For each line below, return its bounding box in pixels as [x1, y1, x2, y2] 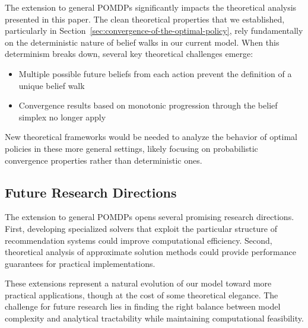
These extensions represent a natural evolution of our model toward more [5, 277, 272, 289]
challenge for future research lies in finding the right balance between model [5, 300, 281, 313]
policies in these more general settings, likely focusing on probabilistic [5, 142, 258, 154]
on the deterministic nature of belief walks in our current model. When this [5, 36, 280, 48]
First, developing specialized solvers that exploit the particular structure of [5, 222, 277, 234]
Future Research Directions [5, 183, 177, 201]
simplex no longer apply [18, 110, 106, 123]
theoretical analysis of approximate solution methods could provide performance [5, 246, 296, 258]
